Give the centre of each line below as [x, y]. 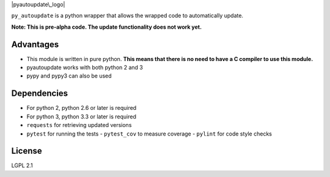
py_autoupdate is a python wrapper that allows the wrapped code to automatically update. [127, 16]
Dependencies [40, 94]
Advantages [35, 44]
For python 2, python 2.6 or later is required [82, 108]
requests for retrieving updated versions [79, 125]
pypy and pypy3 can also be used [69, 76]
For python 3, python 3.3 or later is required [82, 117]
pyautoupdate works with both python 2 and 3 [85, 68]
